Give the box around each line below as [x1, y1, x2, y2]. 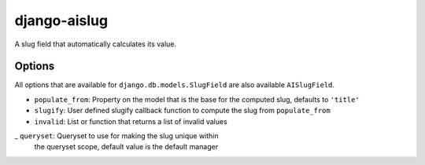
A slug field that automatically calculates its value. [14, 39, 177, 49]
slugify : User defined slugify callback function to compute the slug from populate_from [34, 106, 331, 115]
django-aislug [14, 12, 109, 29]
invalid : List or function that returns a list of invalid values [34, 116, 227, 126]
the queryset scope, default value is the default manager [34, 142, 219, 152]
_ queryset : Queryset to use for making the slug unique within [14, 131, 220, 141]
